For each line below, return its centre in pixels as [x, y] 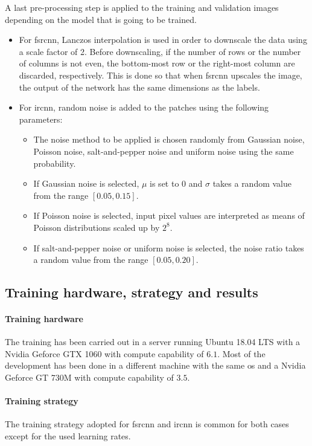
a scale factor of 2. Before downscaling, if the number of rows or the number [160, 51]
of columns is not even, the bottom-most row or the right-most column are [157, 63]
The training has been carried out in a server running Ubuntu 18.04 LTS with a [153, 342]
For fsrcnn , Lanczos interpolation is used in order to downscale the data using [163, 40]
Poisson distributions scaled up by [97, 227]
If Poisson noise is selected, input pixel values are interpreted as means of [169, 215]
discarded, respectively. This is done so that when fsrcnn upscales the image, [161, 75]
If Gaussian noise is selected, [86, 183]
